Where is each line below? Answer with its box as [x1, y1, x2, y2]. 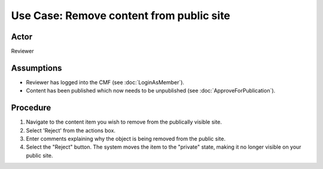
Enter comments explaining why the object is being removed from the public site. [26, 135, 226, 143]
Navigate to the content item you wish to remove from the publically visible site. [26, 118, 223, 125]
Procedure [11, 103, 51, 113]
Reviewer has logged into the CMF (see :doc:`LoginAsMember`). [26, 78, 185, 86]
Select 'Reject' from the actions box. [26, 127, 116, 134]
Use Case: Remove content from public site [11, 9, 230, 22]
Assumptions [11, 63, 62, 73]
